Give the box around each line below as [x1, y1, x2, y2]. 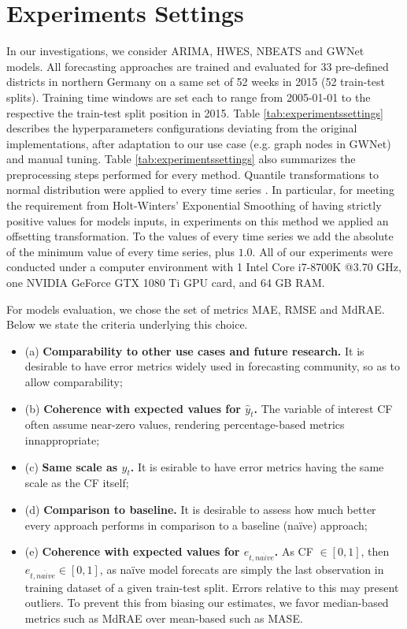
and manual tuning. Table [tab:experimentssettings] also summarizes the [6, 151, 356, 167]
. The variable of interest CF [253, 400, 393, 416]
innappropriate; [24, 431, 100, 448]
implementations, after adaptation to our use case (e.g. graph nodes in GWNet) [6, 135, 391, 151]
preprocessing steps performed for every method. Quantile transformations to [6, 166, 379, 182]
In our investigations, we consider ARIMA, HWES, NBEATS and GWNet [6, 43, 364, 59]
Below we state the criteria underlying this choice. [6, 316, 248, 333]
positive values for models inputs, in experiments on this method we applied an [6, 212, 389, 229]
